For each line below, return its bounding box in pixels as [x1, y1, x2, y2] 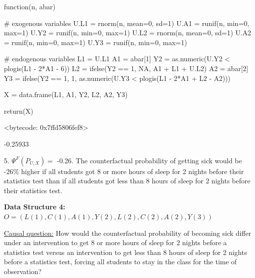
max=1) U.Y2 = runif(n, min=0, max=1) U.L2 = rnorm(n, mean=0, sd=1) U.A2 [4, 27, 251, 38]
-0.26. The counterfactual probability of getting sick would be [57, 155, 242, 165]
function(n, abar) [4, 1, 56, 11]
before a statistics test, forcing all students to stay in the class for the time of [4, 256, 237, 267]
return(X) [4, 105, 33, 116]
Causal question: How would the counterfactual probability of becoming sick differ [4, 227, 252, 238]
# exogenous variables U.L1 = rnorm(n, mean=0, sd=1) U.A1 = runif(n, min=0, [4, 18, 250, 28]
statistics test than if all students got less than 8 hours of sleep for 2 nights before [4, 176, 251, 186]
